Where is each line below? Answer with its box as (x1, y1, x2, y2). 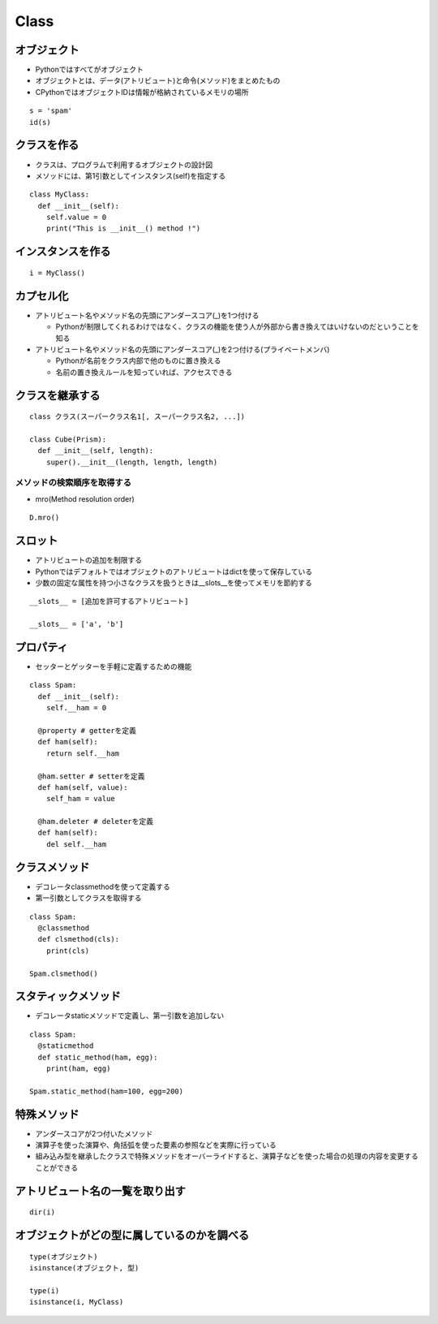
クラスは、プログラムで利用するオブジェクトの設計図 (35, 159, 213, 170)
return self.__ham (45, 748, 120, 758)
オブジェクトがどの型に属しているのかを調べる (15, 1228, 250, 1242)
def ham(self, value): (37, 783, 128, 791)
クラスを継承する (15, 388, 101, 402)
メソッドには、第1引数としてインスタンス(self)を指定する (35, 170, 226, 180)
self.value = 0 (45, 213, 107, 222)
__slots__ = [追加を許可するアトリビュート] (29, 597, 190, 606)
